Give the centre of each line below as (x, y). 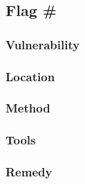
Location (30, 76)
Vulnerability (43, 44)
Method (28, 108)
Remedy (29, 172)
